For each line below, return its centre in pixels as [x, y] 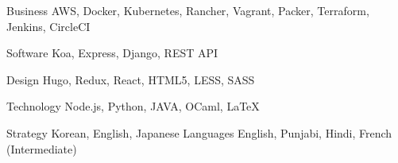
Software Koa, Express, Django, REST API [112, 53]
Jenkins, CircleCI [48, 26]
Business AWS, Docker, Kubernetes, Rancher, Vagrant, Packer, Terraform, [188, 10]
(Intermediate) [42, 148]
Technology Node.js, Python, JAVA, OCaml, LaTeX [133, 106]
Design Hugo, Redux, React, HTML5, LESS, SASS [131, 79]
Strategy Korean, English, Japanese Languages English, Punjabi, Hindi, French [199, 132]
